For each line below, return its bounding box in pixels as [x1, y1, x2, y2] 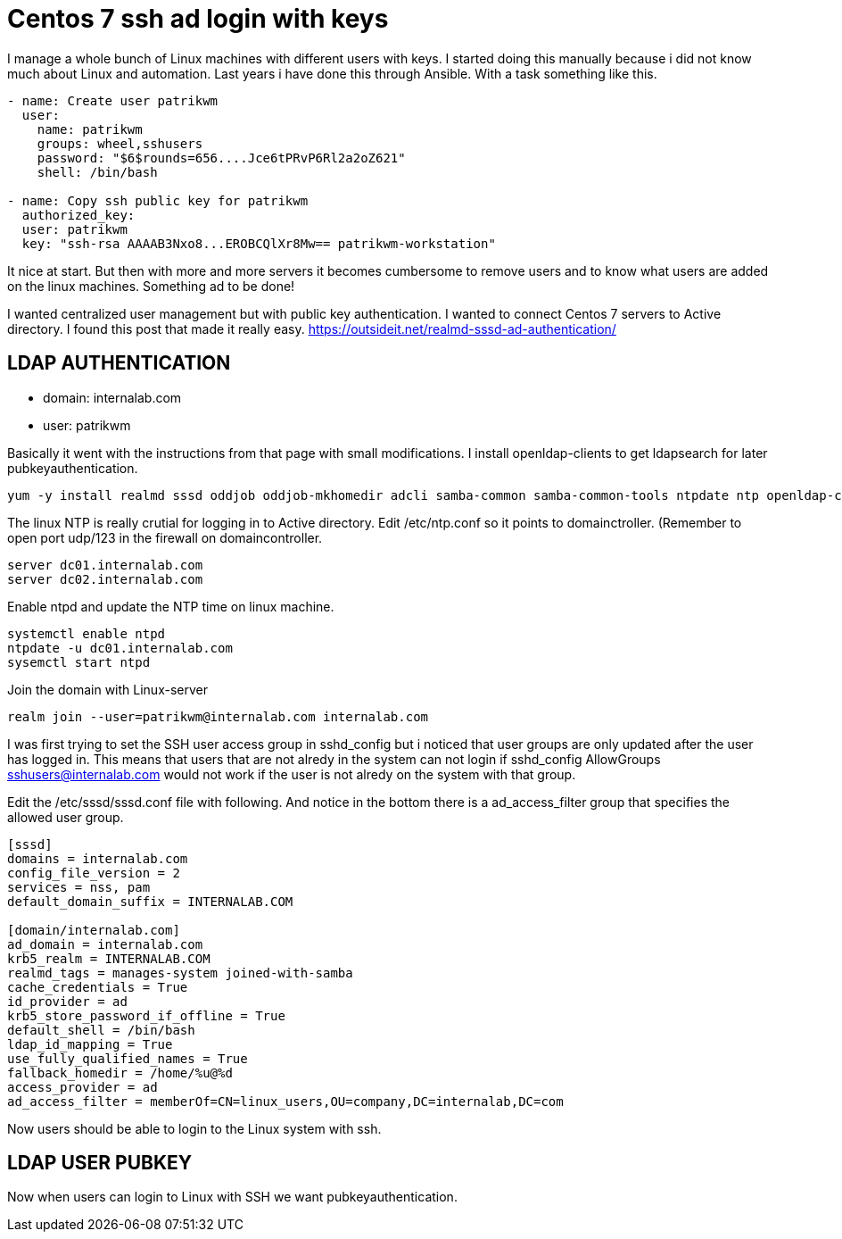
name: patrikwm [37, 121, 143, 137]
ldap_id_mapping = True [7, 1036, 173, 1052]
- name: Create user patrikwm [7, 93, 219, 108]
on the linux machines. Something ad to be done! [7, 278, 295, 294]
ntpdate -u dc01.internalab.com [7, 640, 233, 655]
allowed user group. [7, 809, 124, 825]
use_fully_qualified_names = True [7, 1051, 248, 1066]
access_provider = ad [7, 1079, 158, 1094]
